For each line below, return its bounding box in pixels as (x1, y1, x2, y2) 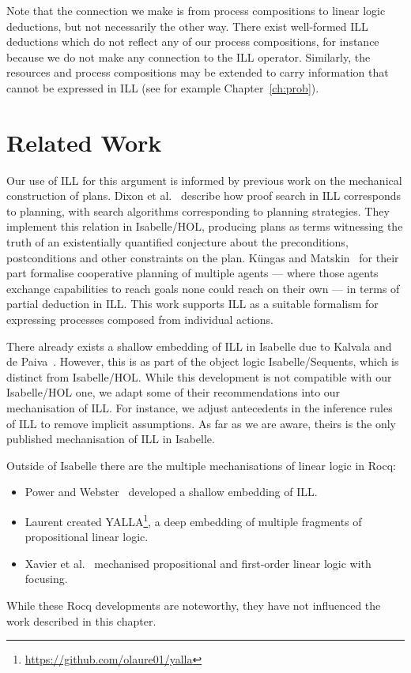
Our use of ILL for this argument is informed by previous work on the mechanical (6, 171, 402, 188)
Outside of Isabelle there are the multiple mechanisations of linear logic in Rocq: (6, 457, 396, 473)
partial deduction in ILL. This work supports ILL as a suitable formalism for (6, 295, 379, 312)
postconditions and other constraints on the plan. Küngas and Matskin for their (6, 249, 399, 265)
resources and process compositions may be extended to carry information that (6, 64, 389, 81)
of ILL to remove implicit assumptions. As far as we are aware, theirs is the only (6, 415, 396, 431)
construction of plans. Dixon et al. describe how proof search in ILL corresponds (6, 187, 402, 204)
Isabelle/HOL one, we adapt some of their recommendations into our (6, 384, 341, 400)
